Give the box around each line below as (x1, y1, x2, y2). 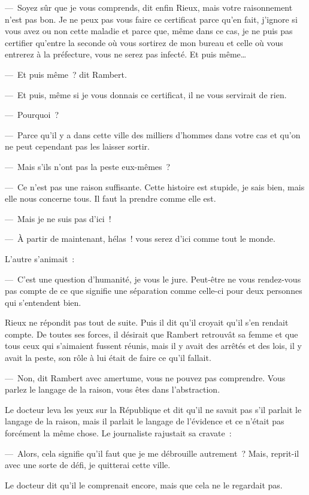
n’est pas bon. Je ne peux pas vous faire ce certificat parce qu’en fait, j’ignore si (5, 13, 298, 25)
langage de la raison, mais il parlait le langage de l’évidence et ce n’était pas (5, 415, 284, 427)
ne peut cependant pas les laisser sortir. (5, 140, 150, 153)
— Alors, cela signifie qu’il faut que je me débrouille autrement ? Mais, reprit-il (5, 447, 299, 459)
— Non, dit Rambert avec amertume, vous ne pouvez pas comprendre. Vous (5, 371, 286, 384)
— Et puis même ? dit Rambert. (5, 68, 127, 80)
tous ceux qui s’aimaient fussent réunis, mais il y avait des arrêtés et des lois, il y (5, 339, 302, 352)
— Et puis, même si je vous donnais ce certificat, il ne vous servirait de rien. (5, 88, 287, 101)
